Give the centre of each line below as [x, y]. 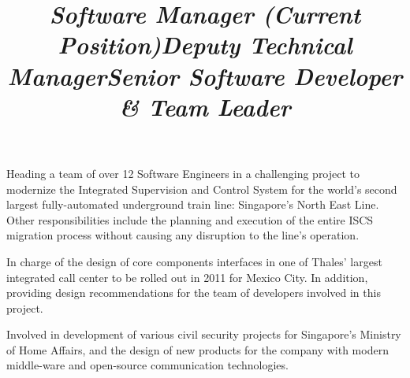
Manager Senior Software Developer [205, 76]
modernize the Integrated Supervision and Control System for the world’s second [202, 189]
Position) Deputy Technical [205, 45]
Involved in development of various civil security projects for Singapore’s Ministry [204, 334]
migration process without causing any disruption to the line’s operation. [183, 235]
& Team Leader [205, 106]
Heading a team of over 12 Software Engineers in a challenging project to [183, 173]
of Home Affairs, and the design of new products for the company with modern [198, 349]
